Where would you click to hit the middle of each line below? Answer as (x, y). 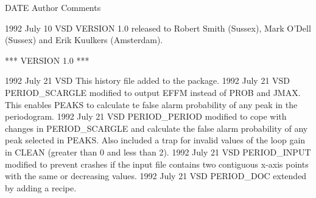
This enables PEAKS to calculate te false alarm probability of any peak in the (151, 104)
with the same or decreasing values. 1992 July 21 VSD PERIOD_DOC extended (156, 176)
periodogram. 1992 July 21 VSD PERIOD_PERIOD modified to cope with (146, 116)
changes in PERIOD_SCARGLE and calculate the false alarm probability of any (156, 128)
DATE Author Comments (53, 7)
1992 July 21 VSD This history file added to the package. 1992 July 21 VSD (148, 80)
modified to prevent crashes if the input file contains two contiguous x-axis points (157, 164)
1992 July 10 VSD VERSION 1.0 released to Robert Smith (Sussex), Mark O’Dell (158, 28)
